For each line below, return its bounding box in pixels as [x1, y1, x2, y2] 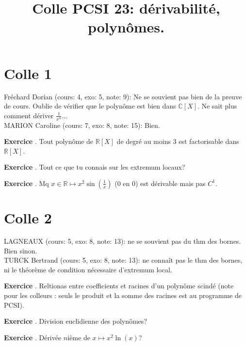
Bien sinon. [4, 245, 37, 255]
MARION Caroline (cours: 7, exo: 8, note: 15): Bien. [4, 120, 160, 130]
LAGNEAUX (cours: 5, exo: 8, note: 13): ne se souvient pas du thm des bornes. [4, 236, 241, 246]
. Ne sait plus [197, 101, 237, 111]
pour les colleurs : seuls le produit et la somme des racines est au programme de [4, 290, 242, 300]
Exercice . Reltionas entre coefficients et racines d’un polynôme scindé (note [4, 281, 234, 291]
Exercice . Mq [4, 178, 49, 188]
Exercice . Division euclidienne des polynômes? [4, 316, 147, 326]
